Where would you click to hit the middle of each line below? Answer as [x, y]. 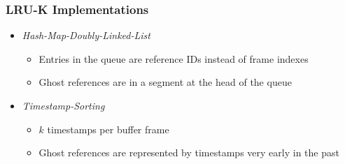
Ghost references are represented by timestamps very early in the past [189, 152]
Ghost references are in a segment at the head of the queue [165, 82]
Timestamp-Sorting [63, 105]
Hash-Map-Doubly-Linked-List [86, 35]
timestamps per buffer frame [108, 129]
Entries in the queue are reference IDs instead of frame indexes [174, 58]
